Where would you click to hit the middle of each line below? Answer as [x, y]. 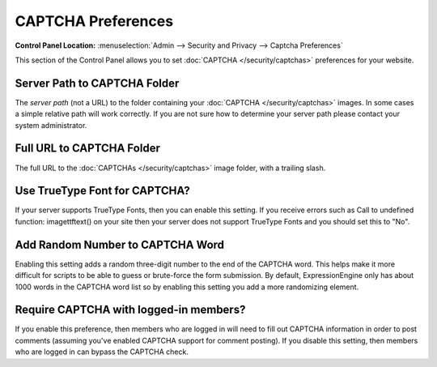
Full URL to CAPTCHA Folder [88, 149]
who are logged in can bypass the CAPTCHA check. [102, 352]
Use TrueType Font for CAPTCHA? [102, 191]
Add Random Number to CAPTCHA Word [120, 244]
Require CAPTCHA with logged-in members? [130, 310]
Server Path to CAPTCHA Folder [97, 83]
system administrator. [51, 125]
